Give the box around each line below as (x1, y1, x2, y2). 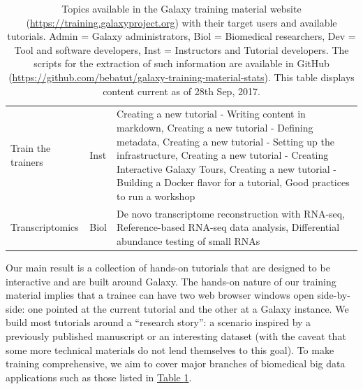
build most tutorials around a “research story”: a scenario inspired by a (6, 315, 311, 330)
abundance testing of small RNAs (117, 234, 260, 248)
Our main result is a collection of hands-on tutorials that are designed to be (6, 260, 330, 275)
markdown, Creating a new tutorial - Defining (117, 120, 313, 134)
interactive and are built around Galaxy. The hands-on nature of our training (6, 274, 336, 288)
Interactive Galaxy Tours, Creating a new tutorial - (117, 161, 336, 176)
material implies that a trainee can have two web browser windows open (6, 288, 314, 302)
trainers (10, 154, 43, 169)
